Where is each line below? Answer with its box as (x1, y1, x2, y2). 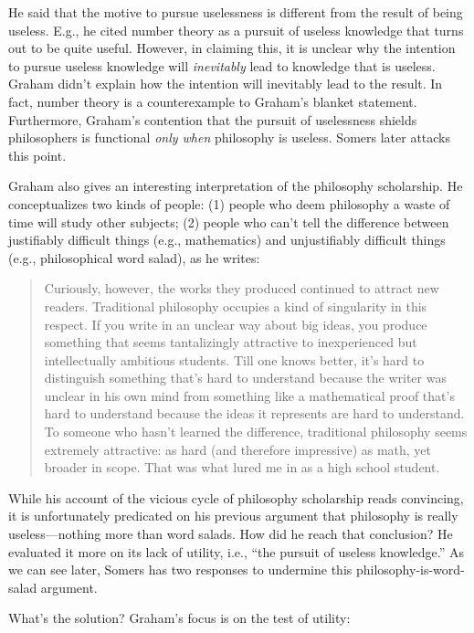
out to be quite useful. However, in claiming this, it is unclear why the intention (8, 38, 456, 58)
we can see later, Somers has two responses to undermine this (8, 560, 353, 579)
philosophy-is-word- (355, 560, 465, 579)
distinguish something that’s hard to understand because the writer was (44, 368, 447, 387)
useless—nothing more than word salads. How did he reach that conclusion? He (8, 524, 453, 543)
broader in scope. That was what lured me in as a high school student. (44, 458, 440, 477)
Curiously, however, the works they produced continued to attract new (44, 279, 439, 298)
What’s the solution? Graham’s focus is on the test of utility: (8, 608, 351, 628)
